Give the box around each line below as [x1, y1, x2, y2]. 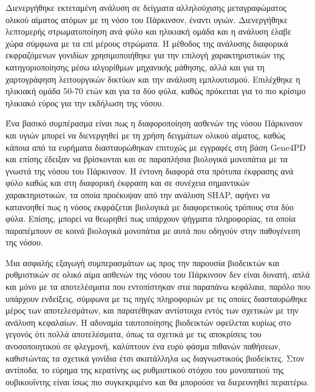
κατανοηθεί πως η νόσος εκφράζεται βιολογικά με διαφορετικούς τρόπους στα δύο [5, 200, 294, 213]
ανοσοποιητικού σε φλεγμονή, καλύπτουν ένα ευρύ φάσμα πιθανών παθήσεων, [5, 340, 280, 352]
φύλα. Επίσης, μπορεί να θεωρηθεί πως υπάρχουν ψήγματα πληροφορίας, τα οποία [5, 212, 296, 225]
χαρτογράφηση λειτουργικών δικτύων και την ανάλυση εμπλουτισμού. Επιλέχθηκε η [5, 72, 300, 85]
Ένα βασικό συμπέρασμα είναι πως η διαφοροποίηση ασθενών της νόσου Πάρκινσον [5, 117, 303, 129]
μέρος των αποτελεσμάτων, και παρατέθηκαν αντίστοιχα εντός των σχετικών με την [5, 304, 299, 317]
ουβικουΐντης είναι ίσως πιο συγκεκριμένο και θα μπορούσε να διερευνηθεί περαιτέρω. [5, 375, 310, 388]
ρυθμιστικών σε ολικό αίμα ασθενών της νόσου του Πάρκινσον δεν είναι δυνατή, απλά [5, 268, 310, 281]
